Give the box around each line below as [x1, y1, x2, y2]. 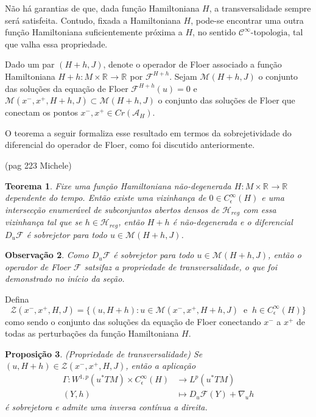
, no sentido [192, 26, 236, 38]
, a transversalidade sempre [209, 2, 311, 14]
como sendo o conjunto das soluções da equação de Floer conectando [5, 315, 261, 328]
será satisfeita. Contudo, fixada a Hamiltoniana [5, 13, 181, 26]
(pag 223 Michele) [5, 158, 72, 171]
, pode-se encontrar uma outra [191, 13, 304, 26]
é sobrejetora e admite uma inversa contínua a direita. [5, 401, 208, 413]
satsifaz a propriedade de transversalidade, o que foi [84, 260, 278, 273]
